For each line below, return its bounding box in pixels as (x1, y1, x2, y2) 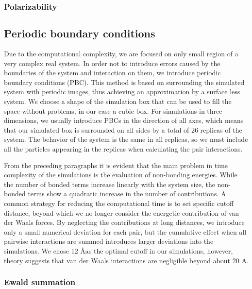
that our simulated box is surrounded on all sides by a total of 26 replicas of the (4, 124, 242, 135)
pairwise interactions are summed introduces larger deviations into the (4, 236, 214, 246)
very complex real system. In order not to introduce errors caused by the (4, 58, 220, 68)
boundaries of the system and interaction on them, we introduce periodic (4, 68, 221, 78)
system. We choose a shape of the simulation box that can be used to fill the (4, 96, 232, 106)
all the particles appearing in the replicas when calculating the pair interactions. (4, 143, 243, 153)
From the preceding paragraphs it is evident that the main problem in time (4, 160, 228, 170)
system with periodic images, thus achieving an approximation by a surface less (4, 86, 240, 97)
